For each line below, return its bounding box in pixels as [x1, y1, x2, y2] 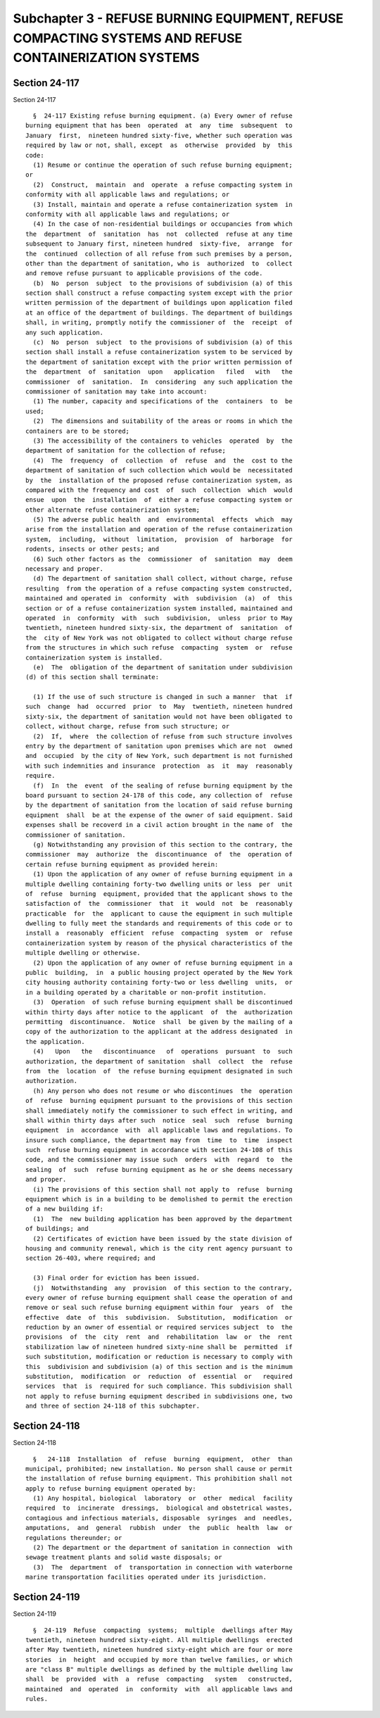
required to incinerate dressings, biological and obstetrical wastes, [25, 1504, 293, 1512]
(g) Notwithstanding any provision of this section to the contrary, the [32, 840, 293, 848]
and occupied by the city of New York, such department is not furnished [25, 752, 293, 760]
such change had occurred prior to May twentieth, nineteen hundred [25, 702, 293, 711]
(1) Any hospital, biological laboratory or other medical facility [32, 1494, 293, 1503]
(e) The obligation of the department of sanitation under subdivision [32, 663, 293, 671]
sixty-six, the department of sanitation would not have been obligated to [25, 712, 293, 721]
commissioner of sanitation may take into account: [25, 387, 208, 396]
